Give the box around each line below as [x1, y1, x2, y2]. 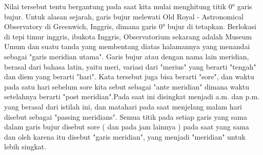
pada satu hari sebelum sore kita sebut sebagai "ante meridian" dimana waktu [4, 81, 250, 92]
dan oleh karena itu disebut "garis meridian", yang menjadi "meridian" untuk [4, 131, 246, 142]
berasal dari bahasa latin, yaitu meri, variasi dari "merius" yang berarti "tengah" [4, 61, 256, 72]
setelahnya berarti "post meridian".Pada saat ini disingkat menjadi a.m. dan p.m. [4, 91, 260, 102]
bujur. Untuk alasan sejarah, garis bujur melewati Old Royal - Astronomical [4, 11, 244, 21]
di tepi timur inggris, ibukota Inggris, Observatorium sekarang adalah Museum [4, 31, 252, 41]
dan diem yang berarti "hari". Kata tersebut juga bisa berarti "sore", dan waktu [4, 71, 254, 82]
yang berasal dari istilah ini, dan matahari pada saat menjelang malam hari [4, 101, 242, 112]
